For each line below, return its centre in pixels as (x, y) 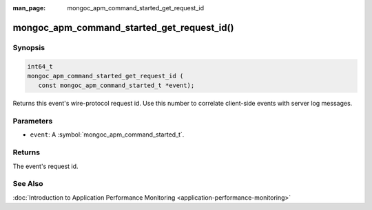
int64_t (40, 66)
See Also (28, 184)
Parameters (33, 121)
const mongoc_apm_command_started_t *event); (116, 85)
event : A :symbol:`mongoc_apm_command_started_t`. (107, 135)
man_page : (29, 8)
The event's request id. (45, 166)
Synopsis (29, 47)
